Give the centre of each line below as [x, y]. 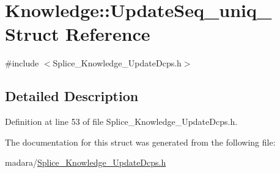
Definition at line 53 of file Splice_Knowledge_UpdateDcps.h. [121, 122]
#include [22, 63]
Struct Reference [78, 34]
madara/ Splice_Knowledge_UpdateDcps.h [86, 162]
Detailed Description [72, 96]
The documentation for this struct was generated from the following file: [140, 142]
